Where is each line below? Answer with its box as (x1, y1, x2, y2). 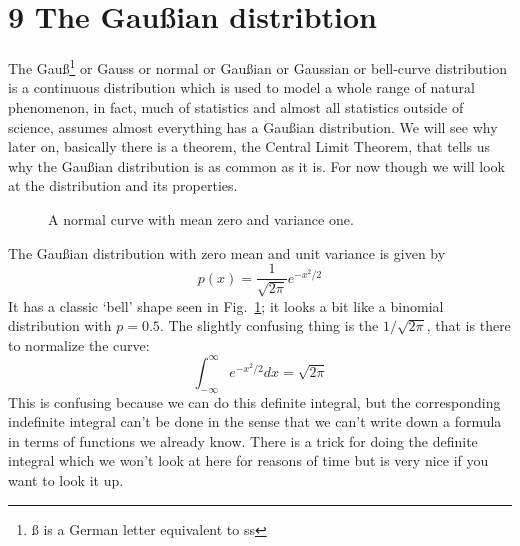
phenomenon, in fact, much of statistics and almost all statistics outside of (8, 96, 464, 117)
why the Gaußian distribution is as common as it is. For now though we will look (8, 155, 505, 176)
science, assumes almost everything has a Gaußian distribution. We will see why (8, 116, 498, 137)
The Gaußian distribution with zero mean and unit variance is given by (8, 242, 446, 263)
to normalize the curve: (8, 334, 150, 355)
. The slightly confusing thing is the (159, 315, 379, 336)
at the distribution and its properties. (8, 175, 238, 196)
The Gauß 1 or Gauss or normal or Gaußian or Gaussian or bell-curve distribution (8, 55, 507, 78)
